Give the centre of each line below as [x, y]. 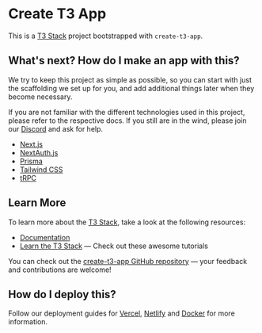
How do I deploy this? [62, 294]
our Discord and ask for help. [56, 128]
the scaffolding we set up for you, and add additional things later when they [131, 88]
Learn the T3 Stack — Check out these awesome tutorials [114, 246]
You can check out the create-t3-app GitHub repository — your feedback [128, 261]
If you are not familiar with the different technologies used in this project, [127, 112]
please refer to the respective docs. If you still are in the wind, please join [127, 121]
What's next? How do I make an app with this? [124, 61]
